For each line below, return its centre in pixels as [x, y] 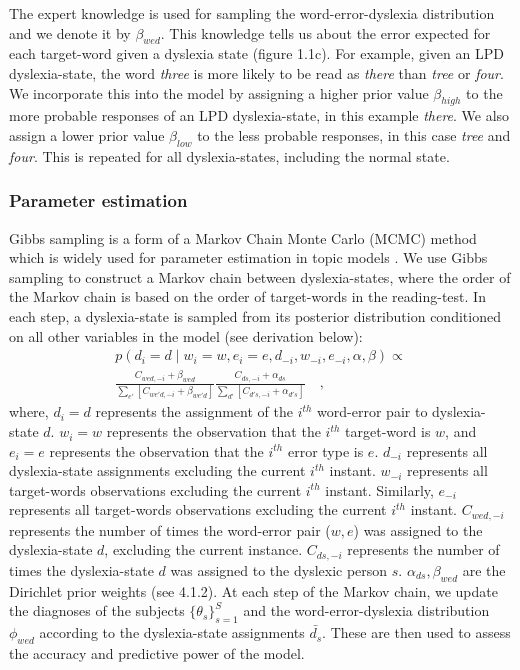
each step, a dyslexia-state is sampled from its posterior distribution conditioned [255, 315]
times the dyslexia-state [81, 569]
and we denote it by [70, 32]
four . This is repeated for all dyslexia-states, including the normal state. [229, 155]
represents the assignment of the [194, 411]
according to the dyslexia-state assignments [172, 632]
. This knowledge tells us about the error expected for [325, 32]
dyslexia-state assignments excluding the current [157, 470]
